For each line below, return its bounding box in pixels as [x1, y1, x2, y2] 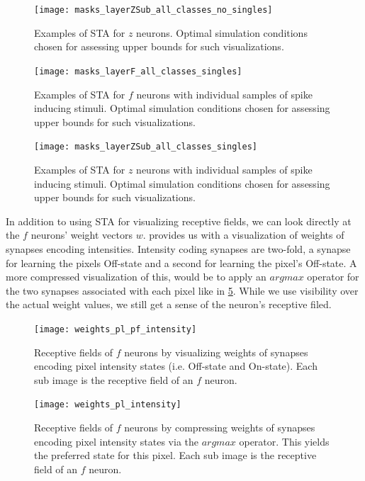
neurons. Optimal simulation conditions [136, 25, 308, 40]
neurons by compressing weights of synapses [124, 419, 315, 434]
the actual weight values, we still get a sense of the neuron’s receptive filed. [6, 297, 332, 312]
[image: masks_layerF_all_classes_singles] [34, 66, 242, 77]
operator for [307, 269, 359, 284]
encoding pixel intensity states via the [34, 434, 199, 448]
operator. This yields [239, 434, 330, 448]
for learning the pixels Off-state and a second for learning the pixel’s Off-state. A [6, 255, 357, 270]
